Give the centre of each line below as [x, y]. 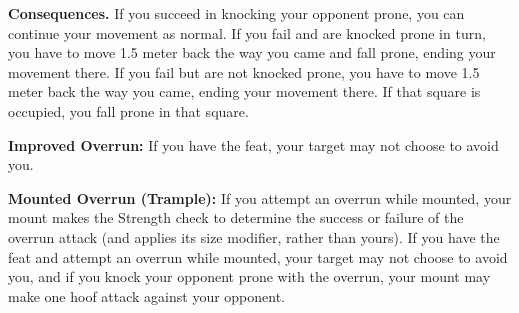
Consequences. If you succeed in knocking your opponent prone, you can [236, 13]
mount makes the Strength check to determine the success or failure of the [236, 217]
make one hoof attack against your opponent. [147, 295]
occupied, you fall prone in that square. [128, 110]
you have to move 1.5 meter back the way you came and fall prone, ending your [252, 52]
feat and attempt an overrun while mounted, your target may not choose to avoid [258, 256]
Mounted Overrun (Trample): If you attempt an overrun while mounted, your [260, 197]
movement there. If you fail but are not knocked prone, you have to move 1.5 [244, 71]
